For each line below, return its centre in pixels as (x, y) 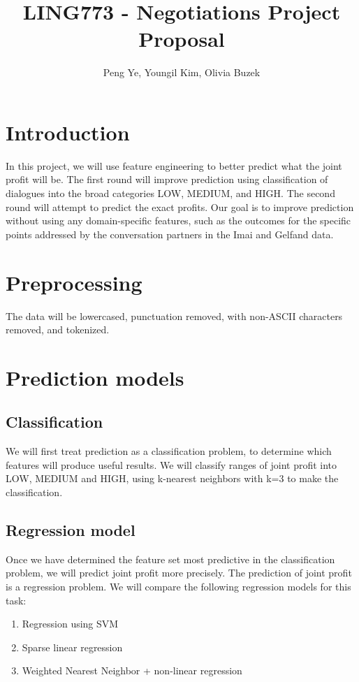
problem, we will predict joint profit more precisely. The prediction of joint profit (179, 573)
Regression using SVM (70, 624)
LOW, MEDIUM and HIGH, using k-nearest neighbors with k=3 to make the (172, 478)
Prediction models (95, 377)
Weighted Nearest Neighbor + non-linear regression (132, 670)
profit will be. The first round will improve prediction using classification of (167, 179)
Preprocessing (74, 282)
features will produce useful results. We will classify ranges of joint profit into (171, 464)
